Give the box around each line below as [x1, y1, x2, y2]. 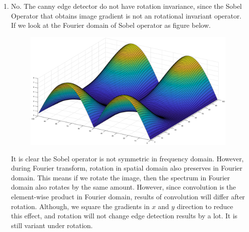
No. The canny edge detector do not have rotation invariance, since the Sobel [11, 1, 242, 11]
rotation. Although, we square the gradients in [11, 201, 150, 211]
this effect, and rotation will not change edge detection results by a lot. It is [11, 211, 238, 221]
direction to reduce [177, 201, 233, 211]
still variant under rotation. [11, 220, 93, 230]
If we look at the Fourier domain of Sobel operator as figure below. [11, 20, 211, 30]
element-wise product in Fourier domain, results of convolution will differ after [11, 191, 245, 201]
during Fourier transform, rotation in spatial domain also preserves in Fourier [11, 163, 243, 173]
